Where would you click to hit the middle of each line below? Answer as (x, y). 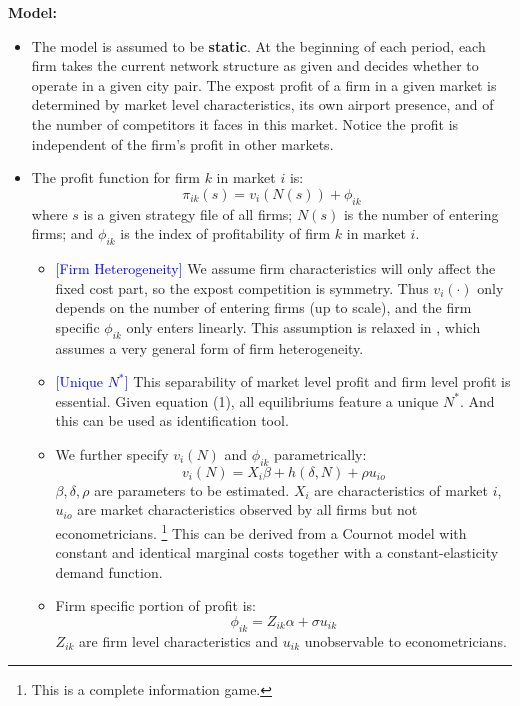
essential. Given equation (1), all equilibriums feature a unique (247, 400)
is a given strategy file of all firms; (188, 213)
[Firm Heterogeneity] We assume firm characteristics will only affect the (275, 267)
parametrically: (320, 453)
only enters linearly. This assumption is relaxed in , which (303, 326)
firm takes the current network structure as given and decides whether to (255, 65)
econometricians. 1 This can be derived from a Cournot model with (261, 531)
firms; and (62, 233)
